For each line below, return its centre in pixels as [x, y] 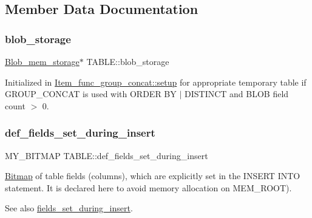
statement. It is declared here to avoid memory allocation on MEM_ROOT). [148, 187]
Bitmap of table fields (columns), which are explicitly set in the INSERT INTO [153, 176]
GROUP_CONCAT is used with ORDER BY [91, 94]
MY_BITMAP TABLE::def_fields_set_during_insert [107, 155]
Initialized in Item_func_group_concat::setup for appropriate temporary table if [156, 82]
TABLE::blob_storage [128, 61]
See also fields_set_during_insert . [69, 208]
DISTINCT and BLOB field [237, 94]
